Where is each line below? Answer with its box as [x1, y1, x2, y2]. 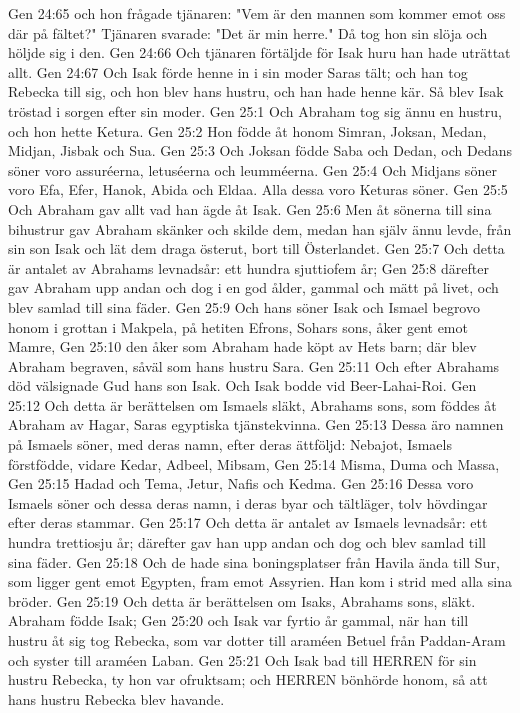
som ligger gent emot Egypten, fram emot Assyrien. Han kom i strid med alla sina [8, 571, 512, 592]
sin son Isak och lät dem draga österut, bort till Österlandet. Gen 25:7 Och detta [8, 238, 505, 259]
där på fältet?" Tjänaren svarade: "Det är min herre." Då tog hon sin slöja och [8, 22, 488, 43]
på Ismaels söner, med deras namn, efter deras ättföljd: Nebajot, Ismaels [8, 434, 452, 455]
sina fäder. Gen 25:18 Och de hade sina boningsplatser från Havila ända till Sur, [8, 551, 500, 572]
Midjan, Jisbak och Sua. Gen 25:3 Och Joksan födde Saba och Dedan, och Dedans [8, 140, 512, 161]
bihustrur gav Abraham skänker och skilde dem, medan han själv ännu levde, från [8, 218, 512, 239]
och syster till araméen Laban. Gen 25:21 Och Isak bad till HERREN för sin [8, 649, 477, 670]
